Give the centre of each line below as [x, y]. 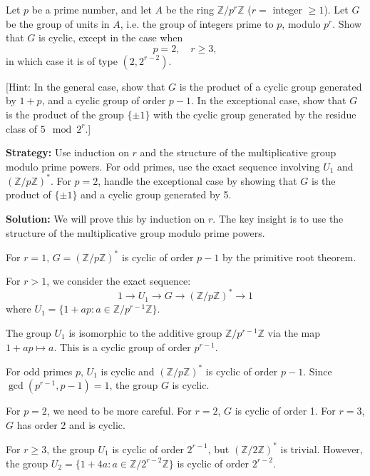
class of [22, 128]
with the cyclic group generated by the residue [255, 114]
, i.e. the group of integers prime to [197, 23]
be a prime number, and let [92, 9]
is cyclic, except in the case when [111, 37]
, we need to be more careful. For [119, 411]
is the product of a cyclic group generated [271, 86]
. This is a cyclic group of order [122, 346]
